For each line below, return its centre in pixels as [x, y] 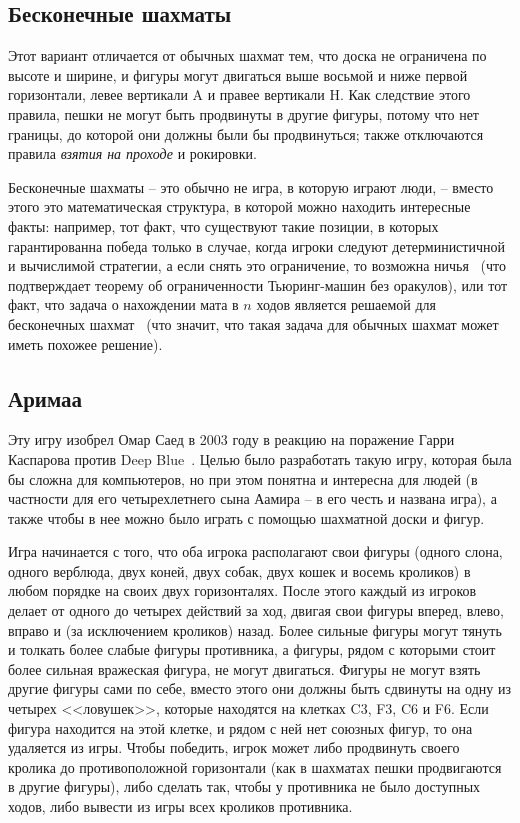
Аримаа [45, 397]
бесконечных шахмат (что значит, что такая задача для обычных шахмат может [253, 323]
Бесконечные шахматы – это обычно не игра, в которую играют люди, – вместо [251, 186]
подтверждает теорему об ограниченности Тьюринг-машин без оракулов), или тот [258, 284]
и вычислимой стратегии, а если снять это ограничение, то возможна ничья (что [257, 265]
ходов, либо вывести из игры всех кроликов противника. [180, 806]
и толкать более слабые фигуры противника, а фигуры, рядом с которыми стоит [252, 649]
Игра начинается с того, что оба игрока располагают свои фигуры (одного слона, [255, 551]
